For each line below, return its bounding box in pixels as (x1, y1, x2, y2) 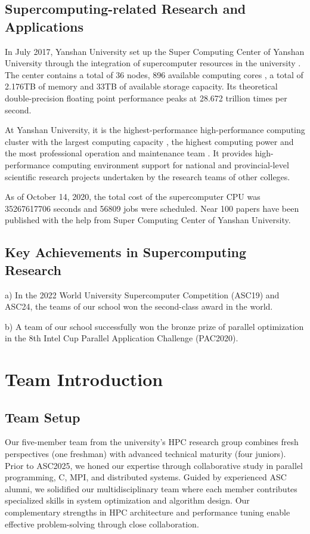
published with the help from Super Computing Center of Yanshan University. (5, 214, 291, 226)
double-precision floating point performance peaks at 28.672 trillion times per (5, 91, 287, 104)
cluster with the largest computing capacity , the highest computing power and (5, 135, 294, 147)
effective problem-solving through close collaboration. (5, 517, 199, 530)
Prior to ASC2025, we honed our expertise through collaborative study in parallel (5, 459, 303, 471)
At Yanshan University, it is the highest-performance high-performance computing (5, 124, 305, 136)
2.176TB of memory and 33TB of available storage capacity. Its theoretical (5, 80, 278, 92)
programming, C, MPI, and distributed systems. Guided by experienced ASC (5, 471, 287, 483)
